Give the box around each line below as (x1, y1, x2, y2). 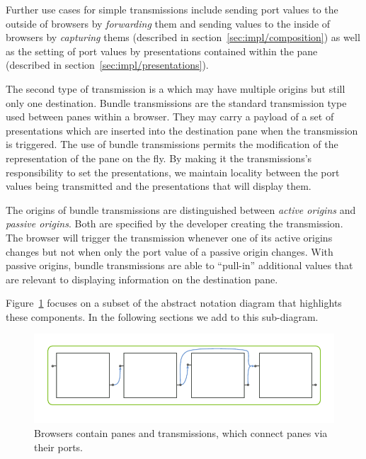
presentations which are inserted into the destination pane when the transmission (6, 123, 358, 137)
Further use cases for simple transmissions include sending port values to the (6, 2, 338, 16)
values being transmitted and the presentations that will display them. (6, 178, 311, 193)
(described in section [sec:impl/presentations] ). (6, 57, 209, 72)
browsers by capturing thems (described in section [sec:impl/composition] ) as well (6, 30, 360, 45)
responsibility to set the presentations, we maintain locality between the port (6, 164, 340, 179)
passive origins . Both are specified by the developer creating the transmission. (6, 216, 343, 231)
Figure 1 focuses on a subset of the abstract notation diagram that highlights (6, 295, 342, 310)
